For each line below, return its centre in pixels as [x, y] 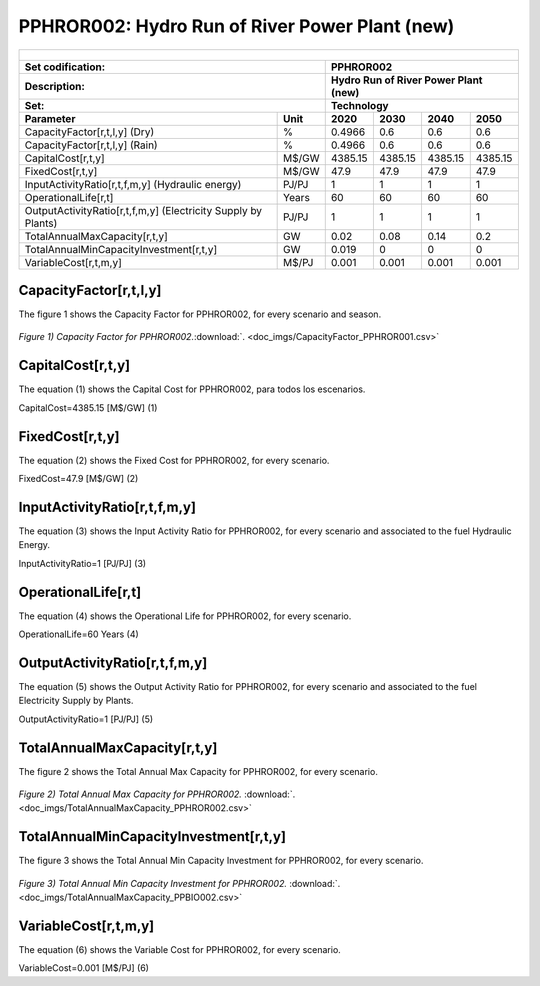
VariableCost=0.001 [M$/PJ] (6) [84, 968]
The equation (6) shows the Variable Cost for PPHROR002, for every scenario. [180, 949]
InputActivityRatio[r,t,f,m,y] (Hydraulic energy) [133, 184]
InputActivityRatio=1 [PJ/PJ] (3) [82, 563]
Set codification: [65, 67]
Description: [54, 86]
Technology [359, 105]
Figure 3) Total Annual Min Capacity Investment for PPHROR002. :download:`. [179, 883]
